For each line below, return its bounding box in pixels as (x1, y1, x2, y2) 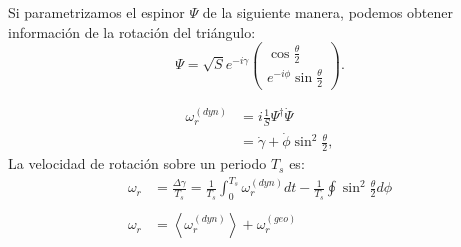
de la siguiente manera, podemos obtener (202, 2, 454, 22)
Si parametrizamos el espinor (8, 2, 185, 22)
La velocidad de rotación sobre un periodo (8, 153, 267, 174)
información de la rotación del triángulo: (8, 21, 256, 42)
